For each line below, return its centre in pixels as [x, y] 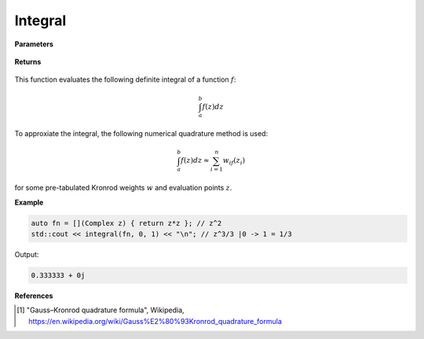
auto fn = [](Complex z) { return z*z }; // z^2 [126, 223]
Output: [27, 254]
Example [29, 202]
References [34, 296]
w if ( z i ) [234, 161]
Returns [28, 61]
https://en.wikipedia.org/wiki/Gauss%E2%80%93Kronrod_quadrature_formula [155, 321]
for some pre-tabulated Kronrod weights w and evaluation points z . [123, 188]
